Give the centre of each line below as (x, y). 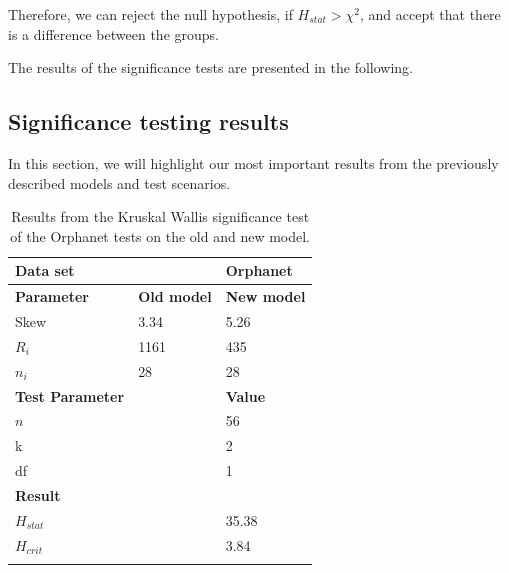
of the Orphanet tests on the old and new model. (160, 235)
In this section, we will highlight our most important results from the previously (253, 162)
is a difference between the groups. (113, 33)
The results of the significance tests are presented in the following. (210, 67)
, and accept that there (430, 14)
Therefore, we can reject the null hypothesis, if (150, 14)
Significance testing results (148, 121)
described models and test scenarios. (119, 182)
